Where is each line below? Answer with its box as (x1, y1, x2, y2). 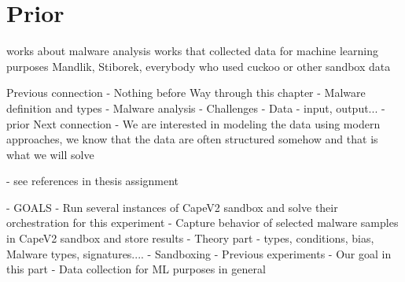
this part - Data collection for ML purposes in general (6, 261, 266, 277)
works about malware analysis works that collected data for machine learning (6, 43, 378, 59)
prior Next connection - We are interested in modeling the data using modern (6, 115, 381, 132)
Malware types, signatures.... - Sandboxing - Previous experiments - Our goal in (6, 245, 392, 262)
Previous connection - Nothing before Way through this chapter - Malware (6, 84, 366, 101)
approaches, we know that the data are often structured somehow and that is (6, 131, 378, 147)
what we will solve (6, 146, 94, 162)
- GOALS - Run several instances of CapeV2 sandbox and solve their (6, 199, 338, 215)
